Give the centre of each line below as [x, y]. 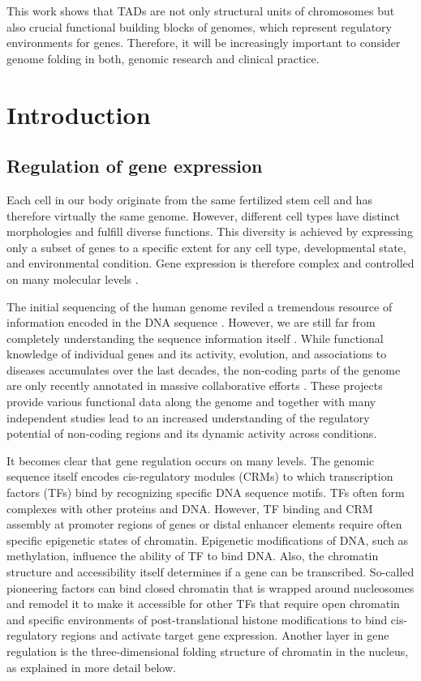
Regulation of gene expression [135, 166]
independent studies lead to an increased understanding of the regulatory [188, 417]
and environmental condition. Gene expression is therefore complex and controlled [210, 263]
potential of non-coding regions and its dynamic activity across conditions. [192, 433]
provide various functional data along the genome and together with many [191, 402]
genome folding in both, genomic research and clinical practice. [163, 58]
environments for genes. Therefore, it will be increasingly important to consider [204, 43]
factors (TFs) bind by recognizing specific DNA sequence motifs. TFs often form [206, 493]
